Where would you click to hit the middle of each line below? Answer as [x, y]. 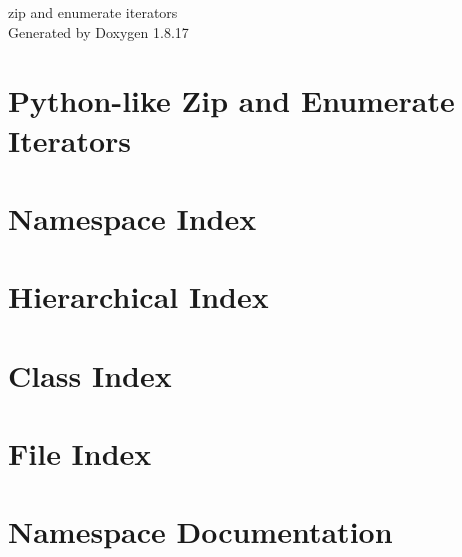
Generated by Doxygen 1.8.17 [98, 31]
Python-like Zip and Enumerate [231, 100]
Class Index [90, 374]
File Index [80, 453]
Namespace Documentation [200, 531]
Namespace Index [132, 217]
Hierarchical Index [138, 296]
